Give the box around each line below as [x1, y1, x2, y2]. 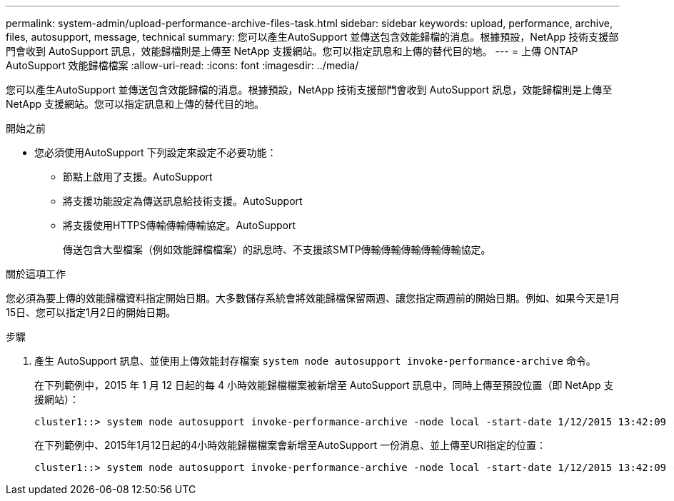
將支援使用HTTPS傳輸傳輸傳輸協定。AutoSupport [63, 219, 296, 231]
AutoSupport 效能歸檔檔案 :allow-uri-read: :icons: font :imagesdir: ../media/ [6, 59, 359, 71]
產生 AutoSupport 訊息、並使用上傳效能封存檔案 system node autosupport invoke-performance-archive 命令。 [34, 355, 596, 367]
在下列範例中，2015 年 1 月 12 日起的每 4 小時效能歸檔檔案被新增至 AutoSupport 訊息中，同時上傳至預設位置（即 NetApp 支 [34, 379, 614, 391]
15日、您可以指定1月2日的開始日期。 [6, 306, 176, 318]
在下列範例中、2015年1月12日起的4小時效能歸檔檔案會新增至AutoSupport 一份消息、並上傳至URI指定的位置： [34, 439, 547, 451]
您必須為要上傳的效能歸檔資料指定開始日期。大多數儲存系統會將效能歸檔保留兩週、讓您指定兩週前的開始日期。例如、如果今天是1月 [6, 292, 620, 304]
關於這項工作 [6, 268, 66, 280]
